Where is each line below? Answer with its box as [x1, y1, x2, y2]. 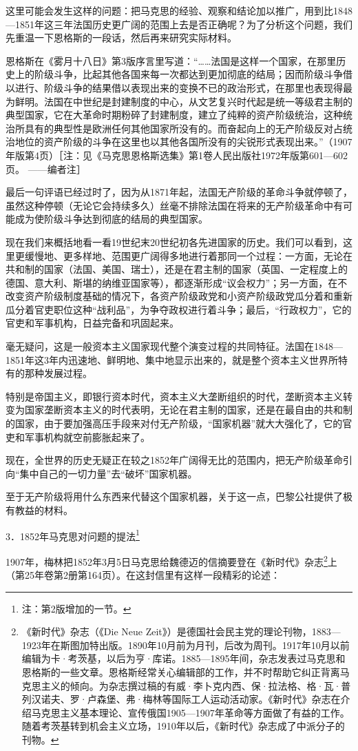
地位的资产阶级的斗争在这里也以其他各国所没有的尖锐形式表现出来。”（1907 [14, 134, 352, 149]
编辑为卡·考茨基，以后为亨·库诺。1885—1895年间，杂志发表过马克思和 [21, 651, 346, 666]
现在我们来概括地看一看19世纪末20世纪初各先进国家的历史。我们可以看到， [6, 234, 343, 249]
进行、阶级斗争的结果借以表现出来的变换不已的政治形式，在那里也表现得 [14, 80, 343, 94]
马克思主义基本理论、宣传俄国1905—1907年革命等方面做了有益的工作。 [31, 705, 350, 719]
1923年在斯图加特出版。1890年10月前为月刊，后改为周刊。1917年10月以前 [21, 637, 350, 652]
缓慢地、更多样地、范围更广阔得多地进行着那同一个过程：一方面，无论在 [24, 248, 352, 263]
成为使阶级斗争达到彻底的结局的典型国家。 [14, 212, 208, 226]
